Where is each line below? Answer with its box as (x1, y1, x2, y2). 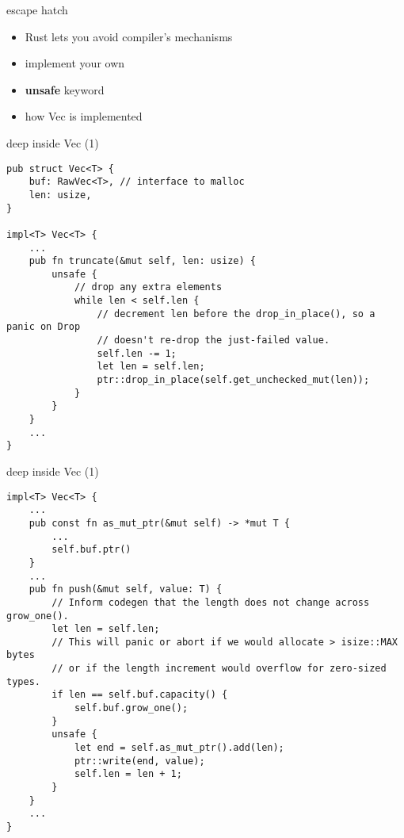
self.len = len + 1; (74, 768, 182, 780)
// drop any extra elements (74, 281, 223, 293)
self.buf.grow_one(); (74, 702, 189, 714)
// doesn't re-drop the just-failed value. (97, 335, 330, 346)
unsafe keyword (25, 81, 105, 98)
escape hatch (6, 2, 68, 17)
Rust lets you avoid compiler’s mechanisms (25, 28, 233, 44)
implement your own (25, 55, 125, 71)
